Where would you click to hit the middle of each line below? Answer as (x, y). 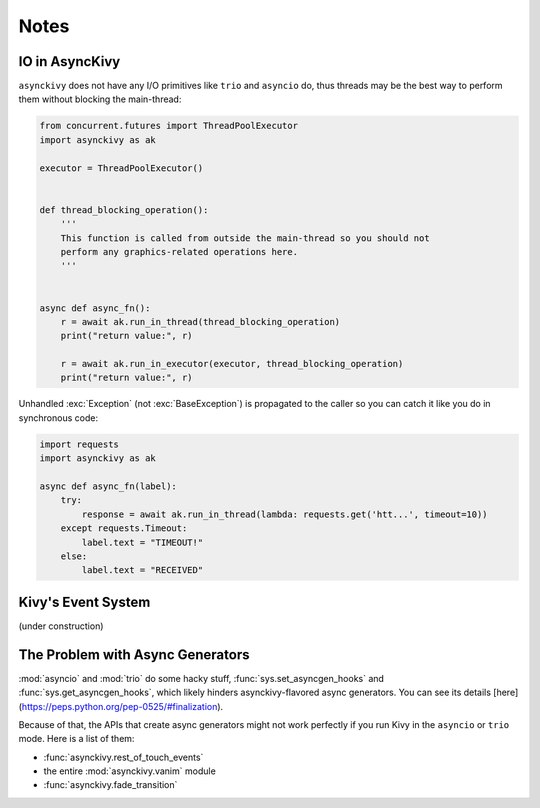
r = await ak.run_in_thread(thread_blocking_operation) (200, 321)
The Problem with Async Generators (134, 654)
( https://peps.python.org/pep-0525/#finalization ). (121, 706)
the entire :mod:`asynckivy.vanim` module (130, 771)
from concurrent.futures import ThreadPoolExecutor (169, 126)
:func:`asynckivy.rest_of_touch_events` (123, 757)
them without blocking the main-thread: (100, 99)
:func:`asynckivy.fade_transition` (110, 785)
